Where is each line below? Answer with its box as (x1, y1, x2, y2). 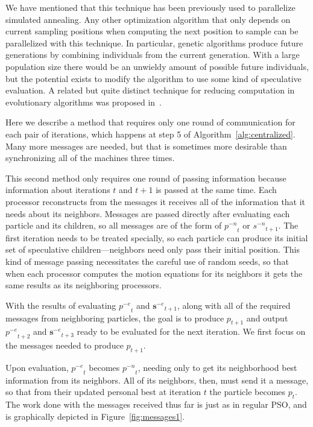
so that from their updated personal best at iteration (5, 385, 201, 398)
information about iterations (5, 183, 110, 196)
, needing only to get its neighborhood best (138, 361, 297, 374)
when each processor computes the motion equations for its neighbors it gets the (5, 267, 303, 279)
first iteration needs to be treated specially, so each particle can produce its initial (5, 231, 308, 244)
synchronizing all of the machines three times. (5, 151, 175, 164)
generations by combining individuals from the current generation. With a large (5, 48, 300, 61)
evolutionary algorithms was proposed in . (5, 95, 162, 108)
